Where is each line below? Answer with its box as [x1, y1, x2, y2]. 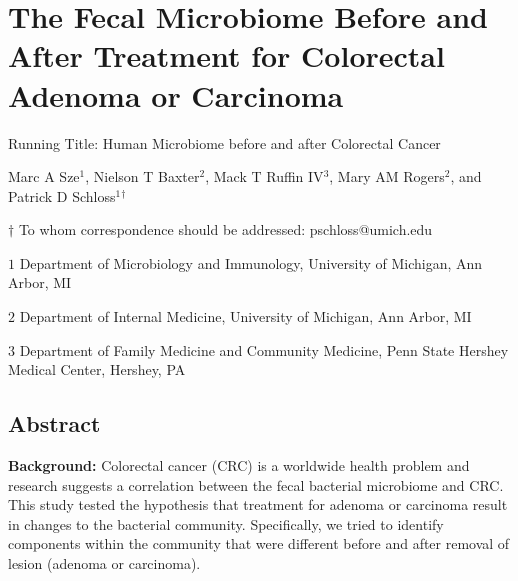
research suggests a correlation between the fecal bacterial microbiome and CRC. [8, 474, 504, 495]
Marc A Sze [8, 166, 80, 187]
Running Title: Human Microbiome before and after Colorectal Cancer [8, 132, 441, 153]
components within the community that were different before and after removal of [8, 533, 510, 554]
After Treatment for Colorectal [8, 35, 445, 76]
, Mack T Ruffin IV [205, 166, 324, 187]
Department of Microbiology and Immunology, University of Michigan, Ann [19, 252, 483, 273]
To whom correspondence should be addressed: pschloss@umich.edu [18, 219, 433, 240]
